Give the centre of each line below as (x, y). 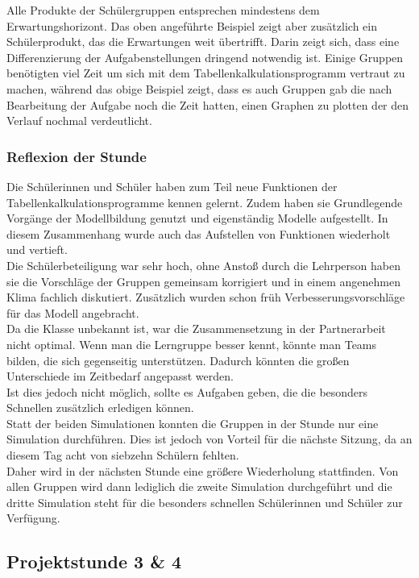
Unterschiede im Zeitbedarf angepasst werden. (120, 376)
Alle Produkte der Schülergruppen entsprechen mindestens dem (163, 10)
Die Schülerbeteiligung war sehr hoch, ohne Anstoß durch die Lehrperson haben (203, 265)
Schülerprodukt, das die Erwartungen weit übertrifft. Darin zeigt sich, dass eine (203, 42)
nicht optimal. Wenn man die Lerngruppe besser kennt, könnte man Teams (192, 344)
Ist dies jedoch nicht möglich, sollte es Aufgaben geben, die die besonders (187, 391)
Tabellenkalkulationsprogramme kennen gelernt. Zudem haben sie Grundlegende (205, 202)
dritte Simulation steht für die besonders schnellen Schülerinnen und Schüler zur (205, 502)
